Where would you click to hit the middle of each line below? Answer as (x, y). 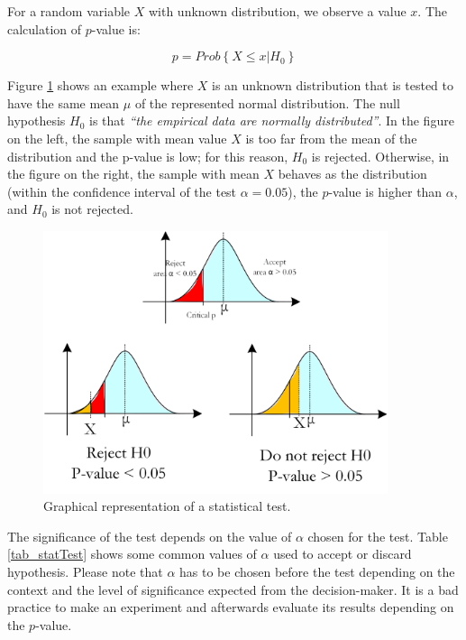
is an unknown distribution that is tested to (333, 85)
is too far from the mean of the (331, 138)
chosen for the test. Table (378, 536)
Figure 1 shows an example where (101, 85)
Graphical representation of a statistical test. (167, 506)
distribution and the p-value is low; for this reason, (148, 156)
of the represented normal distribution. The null (267, 102)
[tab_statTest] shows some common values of (132, 554)
